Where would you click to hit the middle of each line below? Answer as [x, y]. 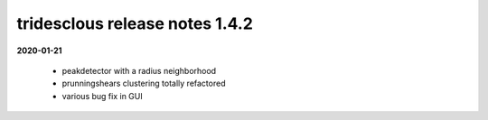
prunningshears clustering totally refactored [144, 83]
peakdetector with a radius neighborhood [139, 70]
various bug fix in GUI [103, 96]
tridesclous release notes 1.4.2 [135, 23]
